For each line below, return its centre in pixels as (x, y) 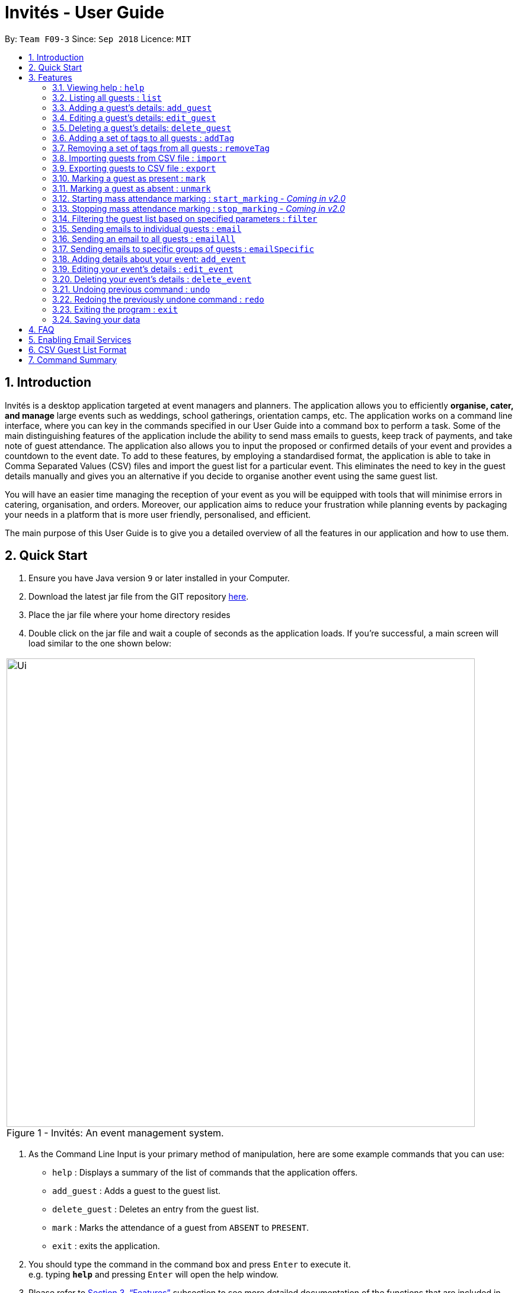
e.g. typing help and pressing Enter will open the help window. (154, 1275)
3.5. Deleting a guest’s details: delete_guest (142, 128)
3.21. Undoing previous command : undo (131, 289)
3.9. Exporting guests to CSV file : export (134, 168)
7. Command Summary (73, 359)
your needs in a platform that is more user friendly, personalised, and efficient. (158, 514)
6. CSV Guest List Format (78, 349)
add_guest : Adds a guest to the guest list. (137, 1191)
